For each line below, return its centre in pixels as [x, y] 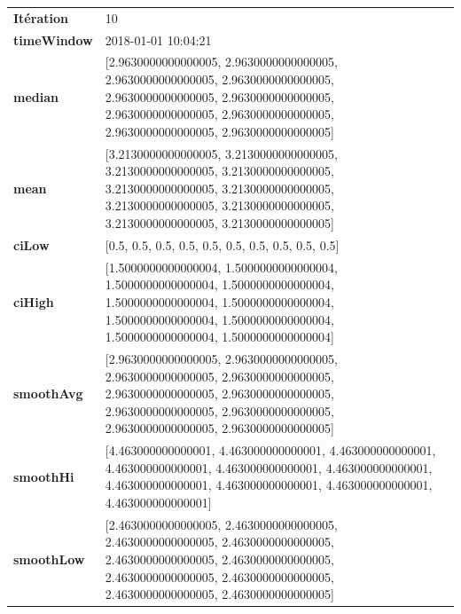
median [36, 96]
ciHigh [34, 301]
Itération [41, 17]
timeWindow [53, 39]
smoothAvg [48, 394]
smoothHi [44, 476]
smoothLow [49, 559]
